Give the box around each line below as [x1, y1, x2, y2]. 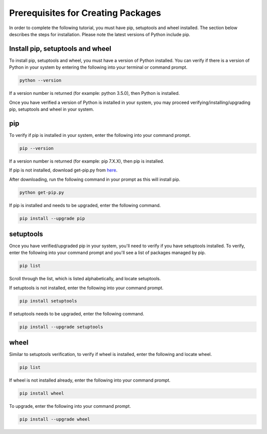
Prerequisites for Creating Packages [9, 7, 161, 18]
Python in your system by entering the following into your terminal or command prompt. [9, 64, 188, 70]
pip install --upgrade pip [19, 216, 85, 221]
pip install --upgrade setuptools [19, 324, 103, 330]
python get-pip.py [19, 189, 64, 195]
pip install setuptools [19, 298, 78, 304]
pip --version [19, 145, 54, 151]
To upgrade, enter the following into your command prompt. [9, 403, 131, 409]
